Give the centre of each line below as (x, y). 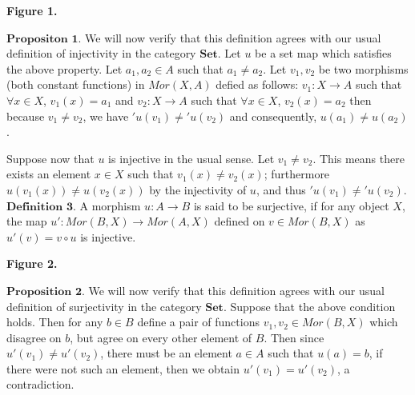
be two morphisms (363, 68)
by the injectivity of (198, 189)
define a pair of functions (198, 322)
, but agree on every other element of (161, 337)
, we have (106, 116)
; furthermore (297, 174)
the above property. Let (64, 68)
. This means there (359, 158)
